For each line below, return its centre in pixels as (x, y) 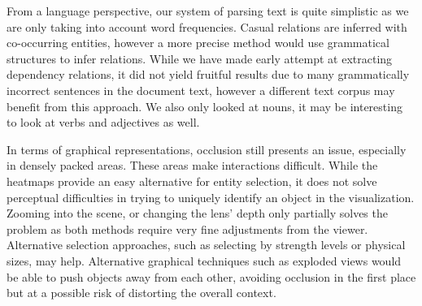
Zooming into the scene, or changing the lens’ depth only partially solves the (197, 213)
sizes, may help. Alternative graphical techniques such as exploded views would (204, 260)
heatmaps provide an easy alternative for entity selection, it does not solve (192, 181)
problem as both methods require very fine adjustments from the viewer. (187, 228)
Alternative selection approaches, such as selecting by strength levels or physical (206, 245)
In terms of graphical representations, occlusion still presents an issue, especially (207, 149)
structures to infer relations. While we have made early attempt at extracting (200, 58)
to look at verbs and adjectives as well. (103, 122)
